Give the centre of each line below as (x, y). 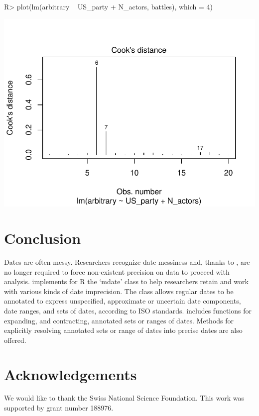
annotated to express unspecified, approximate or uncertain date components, (123, 301)
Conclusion (43, 238)
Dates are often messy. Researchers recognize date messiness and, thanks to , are (127, 261)
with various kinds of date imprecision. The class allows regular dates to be (119, 291)
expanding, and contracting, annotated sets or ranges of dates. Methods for (119, 320)
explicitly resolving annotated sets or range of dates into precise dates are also (123, 330)
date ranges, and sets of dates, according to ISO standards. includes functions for (128, 310)
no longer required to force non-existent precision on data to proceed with (117, 271)
